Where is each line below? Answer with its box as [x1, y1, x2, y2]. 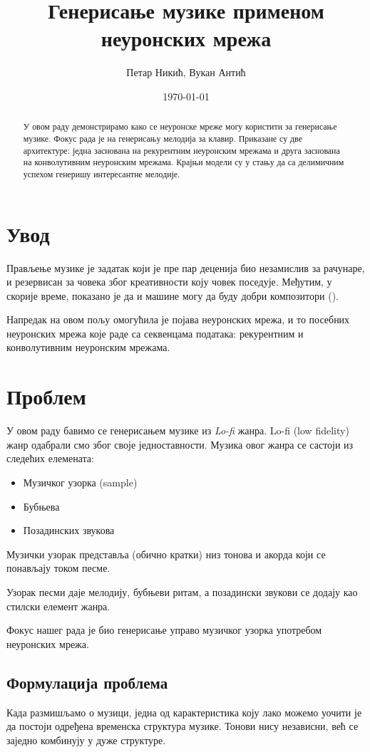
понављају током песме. [6, 560, 111, 575]
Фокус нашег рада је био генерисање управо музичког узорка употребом [6, 622, 322, 637]
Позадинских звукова [23, 523, 115, 538]
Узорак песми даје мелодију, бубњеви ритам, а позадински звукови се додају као [6, 584, 358, 599]
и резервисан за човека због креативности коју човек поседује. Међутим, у [6, 274, 332, 289]
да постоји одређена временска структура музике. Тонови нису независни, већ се [6, 719, 359, 733]
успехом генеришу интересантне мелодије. [23, 167, 180, 179]
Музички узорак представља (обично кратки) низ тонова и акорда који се [6, 546, 326, 561]
